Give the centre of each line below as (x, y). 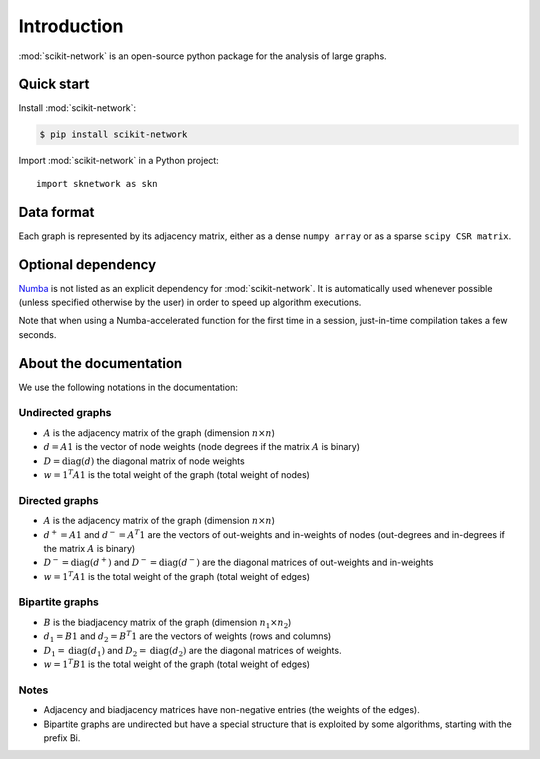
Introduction (71, 26)
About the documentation (100, 363)
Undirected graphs (65, 413)
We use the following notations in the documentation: (128, 387)
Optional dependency (87, 264)
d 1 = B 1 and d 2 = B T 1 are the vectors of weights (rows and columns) (187, 637)
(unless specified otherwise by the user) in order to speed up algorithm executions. (190, 302)
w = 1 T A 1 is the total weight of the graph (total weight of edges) (176, 576)
